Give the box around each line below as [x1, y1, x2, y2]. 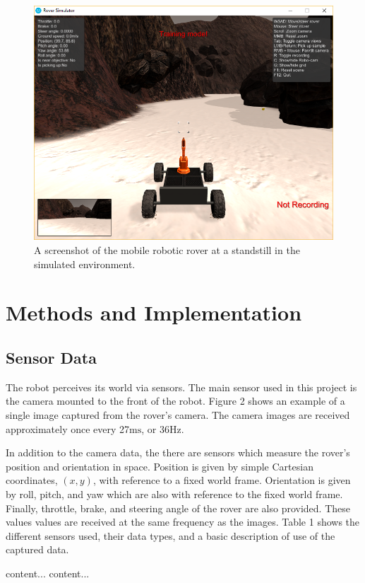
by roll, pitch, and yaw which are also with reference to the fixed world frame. [6, 486, 343, 501]
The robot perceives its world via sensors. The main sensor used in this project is [6, 379, 357, 394]
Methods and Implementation [6, 298, 302, 327]
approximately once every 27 [6, 421, 130, 436]
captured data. [6, 542, 69, 557]
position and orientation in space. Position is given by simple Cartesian [6, 458, 313, 473]
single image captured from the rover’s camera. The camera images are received [6, 408, 350, 422]
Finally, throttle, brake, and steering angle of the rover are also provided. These [6, 500, 350, 515]
